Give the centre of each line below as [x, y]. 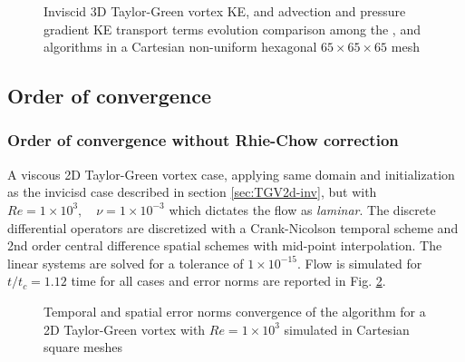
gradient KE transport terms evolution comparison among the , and [232, 29]
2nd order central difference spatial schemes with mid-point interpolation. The [225, 245]
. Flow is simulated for [360, 263]
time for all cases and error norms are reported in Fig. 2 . [228, 281]
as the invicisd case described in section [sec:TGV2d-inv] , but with [192, 192]
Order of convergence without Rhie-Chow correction [203, 140]
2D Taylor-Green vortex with [125, 329]
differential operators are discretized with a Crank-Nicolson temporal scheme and [233, 227]
